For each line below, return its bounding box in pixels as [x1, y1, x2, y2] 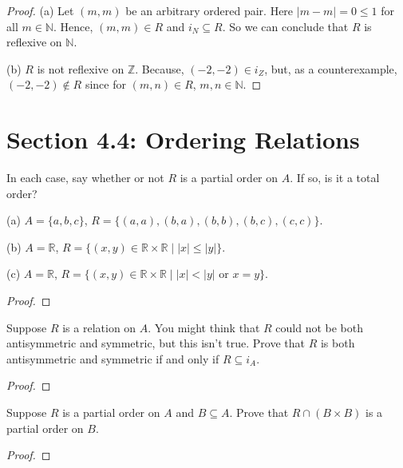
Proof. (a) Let [6, 2, 74, 18]
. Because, [135, 60, 184, 77]
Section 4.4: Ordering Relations [6, 123, 360, 156]
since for [85, 76, 126, 93]
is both [320, 335, 355, 351]
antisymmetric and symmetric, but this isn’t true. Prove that [6, 335, 305, 351]
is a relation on [62, 319, 136, 335]
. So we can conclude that [222, 18, 349, 34]
